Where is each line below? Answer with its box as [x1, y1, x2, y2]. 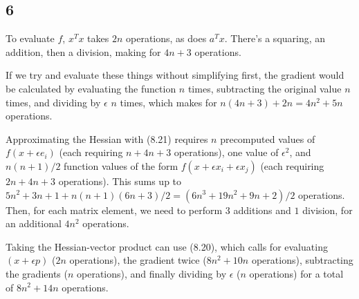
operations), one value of [174, 145, 279, 160]
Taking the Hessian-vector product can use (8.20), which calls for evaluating [6, 239, 328, 253]
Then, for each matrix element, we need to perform [6, 202, 223, 217]
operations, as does [126, 31, 207, 46]
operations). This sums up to [58, 173, 182, 188]
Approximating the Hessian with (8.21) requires [6, 131, 208, 146]
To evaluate [6, 31, 55, 46]
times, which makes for [120, 95, 217, 109]
